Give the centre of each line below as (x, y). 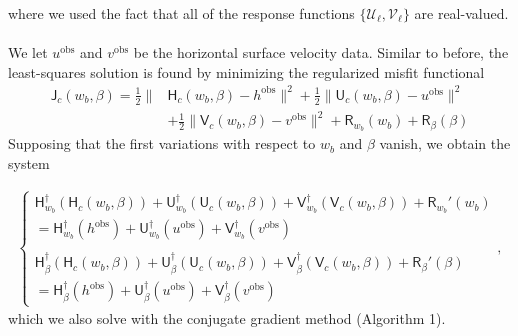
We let (28, 52)
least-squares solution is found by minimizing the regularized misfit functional (246, 71)
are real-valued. (461, 13)
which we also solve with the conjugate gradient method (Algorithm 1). (227, 318)
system (29, 162)
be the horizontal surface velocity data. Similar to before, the (321, 52)
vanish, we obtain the (445, 143)
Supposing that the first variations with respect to (162, 143)
